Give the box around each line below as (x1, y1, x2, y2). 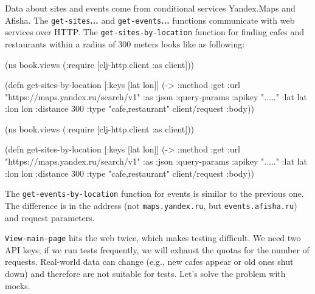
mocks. (5, 279, 30, 292)
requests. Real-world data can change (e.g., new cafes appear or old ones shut (5, 255, 294, 268)
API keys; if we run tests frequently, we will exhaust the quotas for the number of (5, 243, 310, 256)
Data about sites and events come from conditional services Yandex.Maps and (5, 2, 296, 14)
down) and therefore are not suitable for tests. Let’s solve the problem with (5, 267, 286, 279)
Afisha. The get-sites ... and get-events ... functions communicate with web (5, 13, 295, 26)
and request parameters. (5, 211, 95, 224)
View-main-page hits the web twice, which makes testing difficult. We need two (5, 231, 301, 244)
